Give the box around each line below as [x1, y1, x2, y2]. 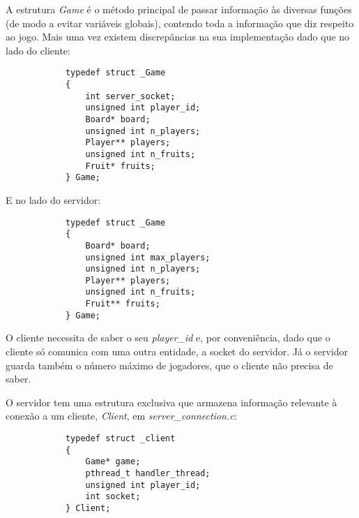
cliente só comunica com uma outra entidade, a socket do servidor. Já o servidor [6, 344, 349, 359]
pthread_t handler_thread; [85, 468, 211, 478]
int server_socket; [85, 91, 176, 101]
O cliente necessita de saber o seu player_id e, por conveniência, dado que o [6, 330, 330, 345]
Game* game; [85, 457, 141, 467]
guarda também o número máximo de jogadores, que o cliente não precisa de [6, 357, 333, 372]
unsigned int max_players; [85, 252, 211, 262]
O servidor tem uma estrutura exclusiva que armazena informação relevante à [6, 394, 337, 409]
